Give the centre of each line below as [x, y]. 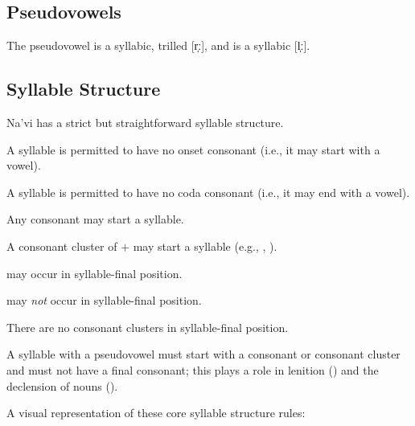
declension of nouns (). [62, 385]
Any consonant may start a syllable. [95, 219]
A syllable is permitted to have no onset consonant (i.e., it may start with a [193, 149]
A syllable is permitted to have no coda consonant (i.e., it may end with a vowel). [208, 192]
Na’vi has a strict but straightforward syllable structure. [145, 122]
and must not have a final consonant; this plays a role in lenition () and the [193, 369]
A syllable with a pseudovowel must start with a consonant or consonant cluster [203, 354]
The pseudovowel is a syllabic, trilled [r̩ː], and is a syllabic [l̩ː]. [158, 45]
